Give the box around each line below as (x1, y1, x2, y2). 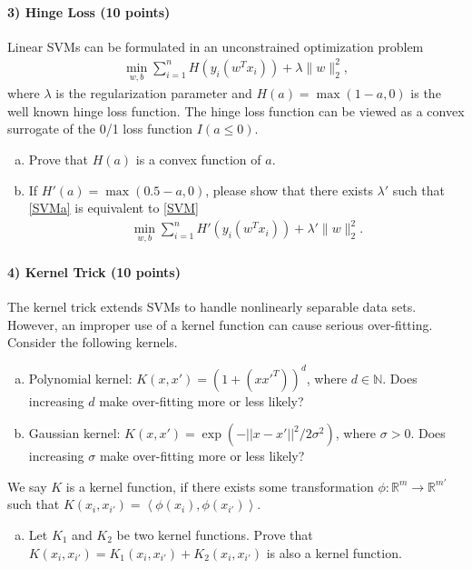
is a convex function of (135, 149, 261, 168)
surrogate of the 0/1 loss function (7, 119, 193, 138)
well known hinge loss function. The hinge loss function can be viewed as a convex (7, 101, 465, 120)
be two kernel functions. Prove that (116, 524, 313, 544)
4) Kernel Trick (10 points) (7, 263, 181, 282)
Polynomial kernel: (28, 368, 133, 387)
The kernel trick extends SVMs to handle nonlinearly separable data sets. (7, 297, 417, 316)
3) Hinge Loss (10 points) (7, 2, 171, 21)
